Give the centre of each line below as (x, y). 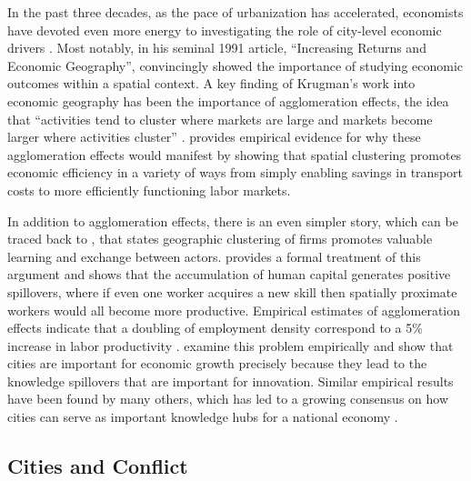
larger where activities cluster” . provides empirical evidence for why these (214, 137)
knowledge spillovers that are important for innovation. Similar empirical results (230, 381)
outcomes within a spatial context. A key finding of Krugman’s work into (211, 83)
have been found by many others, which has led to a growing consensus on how (228, 399)
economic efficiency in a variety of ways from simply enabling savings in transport (235, 172)
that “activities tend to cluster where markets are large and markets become (220, 119)
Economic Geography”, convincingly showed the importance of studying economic (235, 65)
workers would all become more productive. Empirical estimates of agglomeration (234, 310)
